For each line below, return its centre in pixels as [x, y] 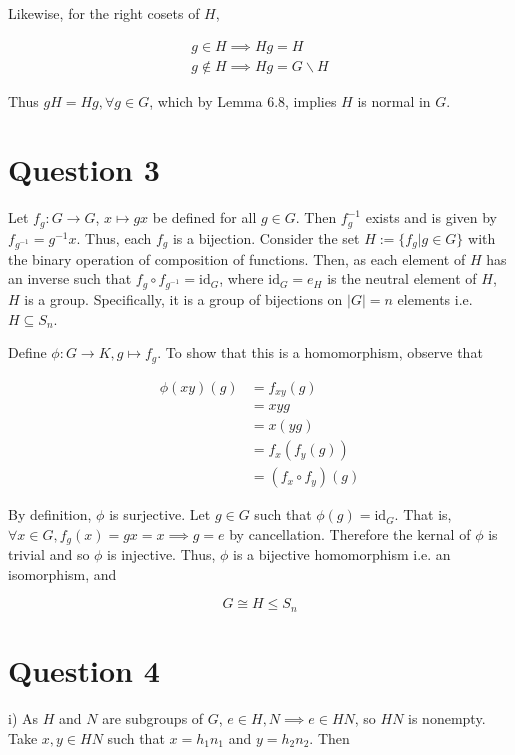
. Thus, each [114, 237]
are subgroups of [153, 717]
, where [241, 278]
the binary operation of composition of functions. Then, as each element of [237, 258]
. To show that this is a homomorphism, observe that [320, 352]
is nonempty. [447, 717]
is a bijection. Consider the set [266, 237]
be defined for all [204, 217]
